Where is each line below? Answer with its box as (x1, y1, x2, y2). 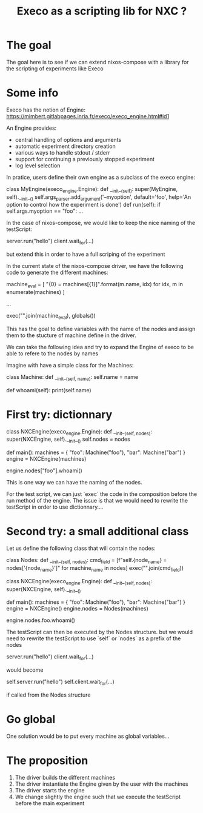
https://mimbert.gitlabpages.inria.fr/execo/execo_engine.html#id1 (6, 112, 170, 119)
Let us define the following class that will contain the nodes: (6, 544, 156, 552)
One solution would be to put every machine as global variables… (6, 732, 170, 740)
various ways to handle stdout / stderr (15, 149, 110, 156)
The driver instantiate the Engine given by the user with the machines (15, 780, 189, 788)
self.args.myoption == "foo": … (6, 207, 84, 215)
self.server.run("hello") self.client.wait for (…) (6, 678, 115, 686)
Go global (6, 712, 56, 726)
